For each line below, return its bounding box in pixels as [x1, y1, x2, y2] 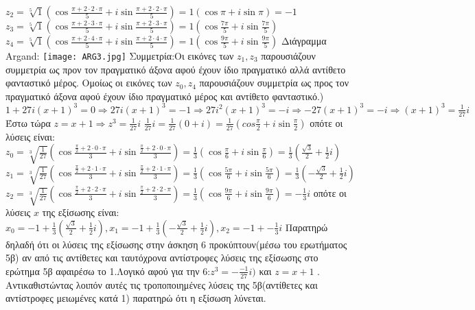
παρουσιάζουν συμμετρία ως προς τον [199, 75, 349, 90]
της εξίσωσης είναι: [42, 205, 119, 219]
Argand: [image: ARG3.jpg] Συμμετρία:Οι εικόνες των [5, 49, 234, 62]
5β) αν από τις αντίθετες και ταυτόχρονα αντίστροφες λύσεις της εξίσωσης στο [5, 250, 318, 265]
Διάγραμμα [281, 34, 327, 47]
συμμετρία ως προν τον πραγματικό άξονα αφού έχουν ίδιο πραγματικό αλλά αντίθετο [5, 62, 346, 76]
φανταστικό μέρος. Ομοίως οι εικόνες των [5, 75, 172, 90]
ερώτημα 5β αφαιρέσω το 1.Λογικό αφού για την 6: [5, 263, 211, 278]
